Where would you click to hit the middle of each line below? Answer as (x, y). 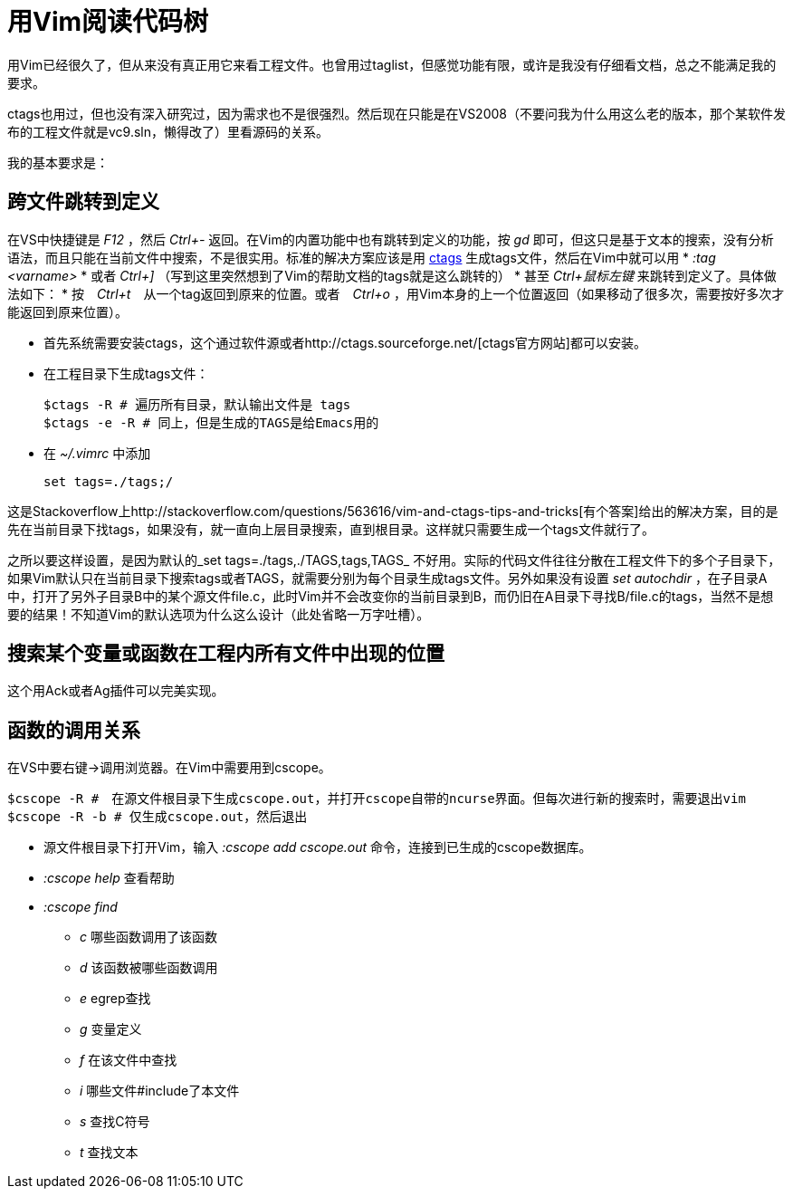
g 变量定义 (111, 1029)
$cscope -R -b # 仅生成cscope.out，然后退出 (158, 817)
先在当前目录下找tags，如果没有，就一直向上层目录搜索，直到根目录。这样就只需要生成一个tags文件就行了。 (331, 529)
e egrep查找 (115, 999)
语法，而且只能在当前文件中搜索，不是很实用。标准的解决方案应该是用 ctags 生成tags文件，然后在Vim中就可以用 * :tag (362, 257)
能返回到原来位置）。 (67, 311)
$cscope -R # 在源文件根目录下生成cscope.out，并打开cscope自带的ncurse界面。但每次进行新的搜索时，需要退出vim (377, 799)
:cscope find (81, 907)
